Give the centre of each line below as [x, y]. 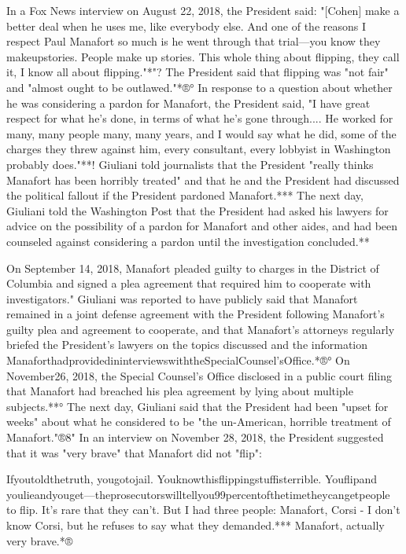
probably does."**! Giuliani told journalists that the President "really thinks [190, 164]
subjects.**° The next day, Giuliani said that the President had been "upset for [197, 406]
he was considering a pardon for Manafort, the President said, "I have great [188, 103]
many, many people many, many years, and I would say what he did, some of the [201, 133]
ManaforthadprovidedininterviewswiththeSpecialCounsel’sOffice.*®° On [178, 360]
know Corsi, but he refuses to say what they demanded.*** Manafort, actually [196, 525]
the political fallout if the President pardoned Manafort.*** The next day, [185, 195]
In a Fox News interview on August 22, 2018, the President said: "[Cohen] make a [203, 10]
